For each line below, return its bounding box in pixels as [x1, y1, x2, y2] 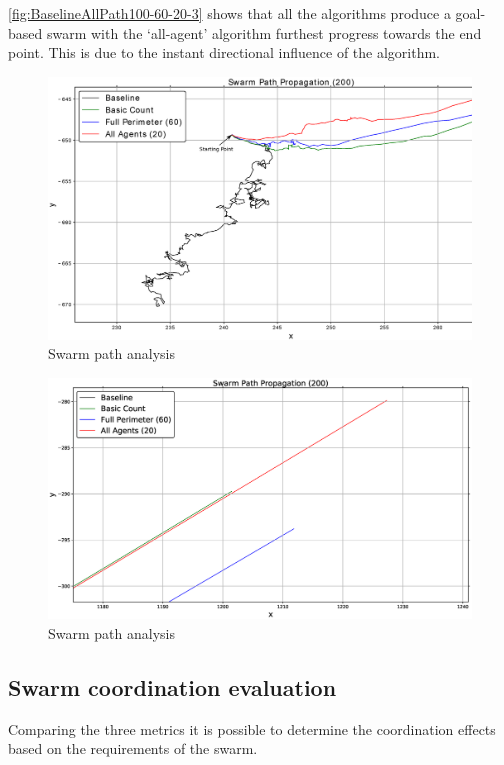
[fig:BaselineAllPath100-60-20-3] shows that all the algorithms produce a [8, 3, 451, 23]
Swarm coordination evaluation [8, 671, 337, 702]
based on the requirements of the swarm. [8, 738, 258, 759]
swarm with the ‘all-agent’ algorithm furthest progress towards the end [46, 22, 482, 43]
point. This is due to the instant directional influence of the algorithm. [8, 42, 441, 63]
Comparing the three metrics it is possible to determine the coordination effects [8, 718, 496, 739]
